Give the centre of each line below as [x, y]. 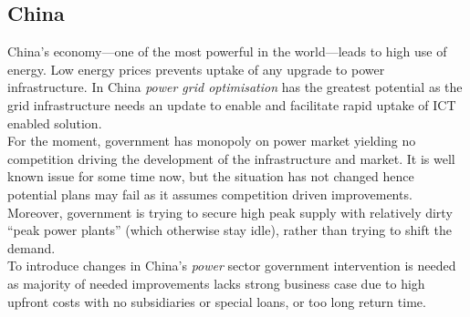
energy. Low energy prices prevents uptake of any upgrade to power [196, 69]
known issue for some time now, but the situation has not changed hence [211, 176]
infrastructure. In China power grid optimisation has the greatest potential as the [235, 87]
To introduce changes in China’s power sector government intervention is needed [232, 266]
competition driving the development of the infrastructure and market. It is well [231, 158]
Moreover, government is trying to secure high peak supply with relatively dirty [230, 212]
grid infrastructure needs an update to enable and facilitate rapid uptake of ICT [232, 104]
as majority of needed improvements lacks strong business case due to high [216, 283]
